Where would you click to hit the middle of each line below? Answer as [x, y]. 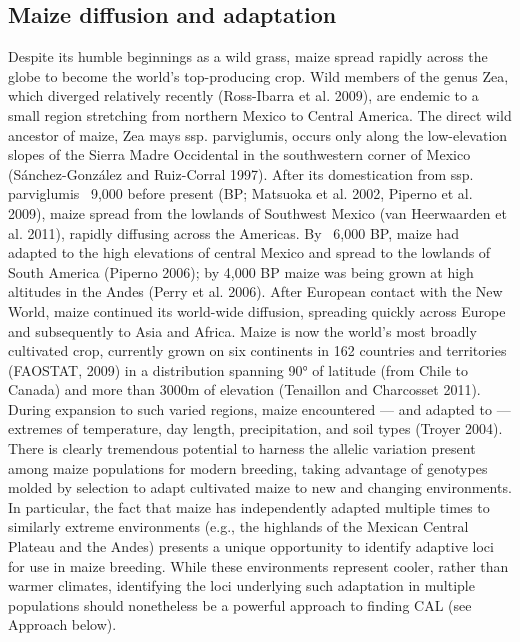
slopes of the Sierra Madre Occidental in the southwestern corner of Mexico [239, 154]
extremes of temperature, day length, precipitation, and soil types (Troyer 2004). [255, 428]
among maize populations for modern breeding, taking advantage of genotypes [248, 467]
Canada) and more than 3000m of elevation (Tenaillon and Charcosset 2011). [244, 389]
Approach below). [62, 624]
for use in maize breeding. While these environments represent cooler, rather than [258, 565]
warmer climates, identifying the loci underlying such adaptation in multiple [241, 585]
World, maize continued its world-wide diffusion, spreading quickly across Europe [257, 310]
